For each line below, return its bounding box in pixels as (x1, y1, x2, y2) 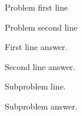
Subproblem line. (5, 80, 66, 92)
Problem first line (5, 1, 68, 13)
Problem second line (5, 21, 78, 33)
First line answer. (5, 41, 68, 53)
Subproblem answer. (5, 100, 78, 112)
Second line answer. (5, 60, 76, 72)
